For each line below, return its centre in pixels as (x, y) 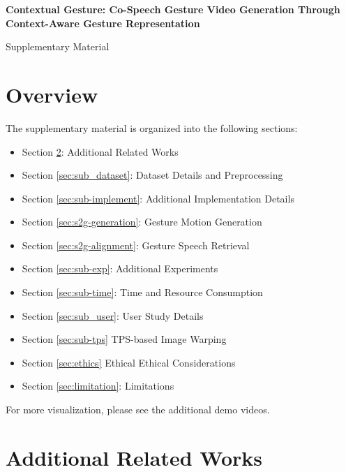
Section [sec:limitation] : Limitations (98, 386)
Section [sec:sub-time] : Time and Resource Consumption (142, 292)
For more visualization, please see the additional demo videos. (138, 410)
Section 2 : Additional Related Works (100, 151)
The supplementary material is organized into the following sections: (152, 127)
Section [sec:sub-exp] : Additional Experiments (120, 268)
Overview (52, 94)
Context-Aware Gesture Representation (103, 23)
